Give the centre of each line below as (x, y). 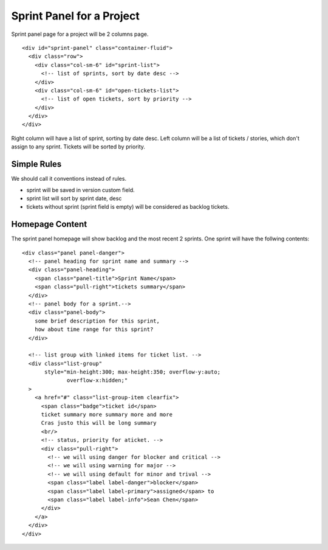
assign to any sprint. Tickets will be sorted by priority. (78, 147)
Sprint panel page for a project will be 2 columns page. (80, 34)
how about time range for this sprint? (94, 329)
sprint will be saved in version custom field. (80, 190)
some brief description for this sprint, (97, 321)
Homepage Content (49, 224)
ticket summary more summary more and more (107, 415)
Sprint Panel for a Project (75, 16)
